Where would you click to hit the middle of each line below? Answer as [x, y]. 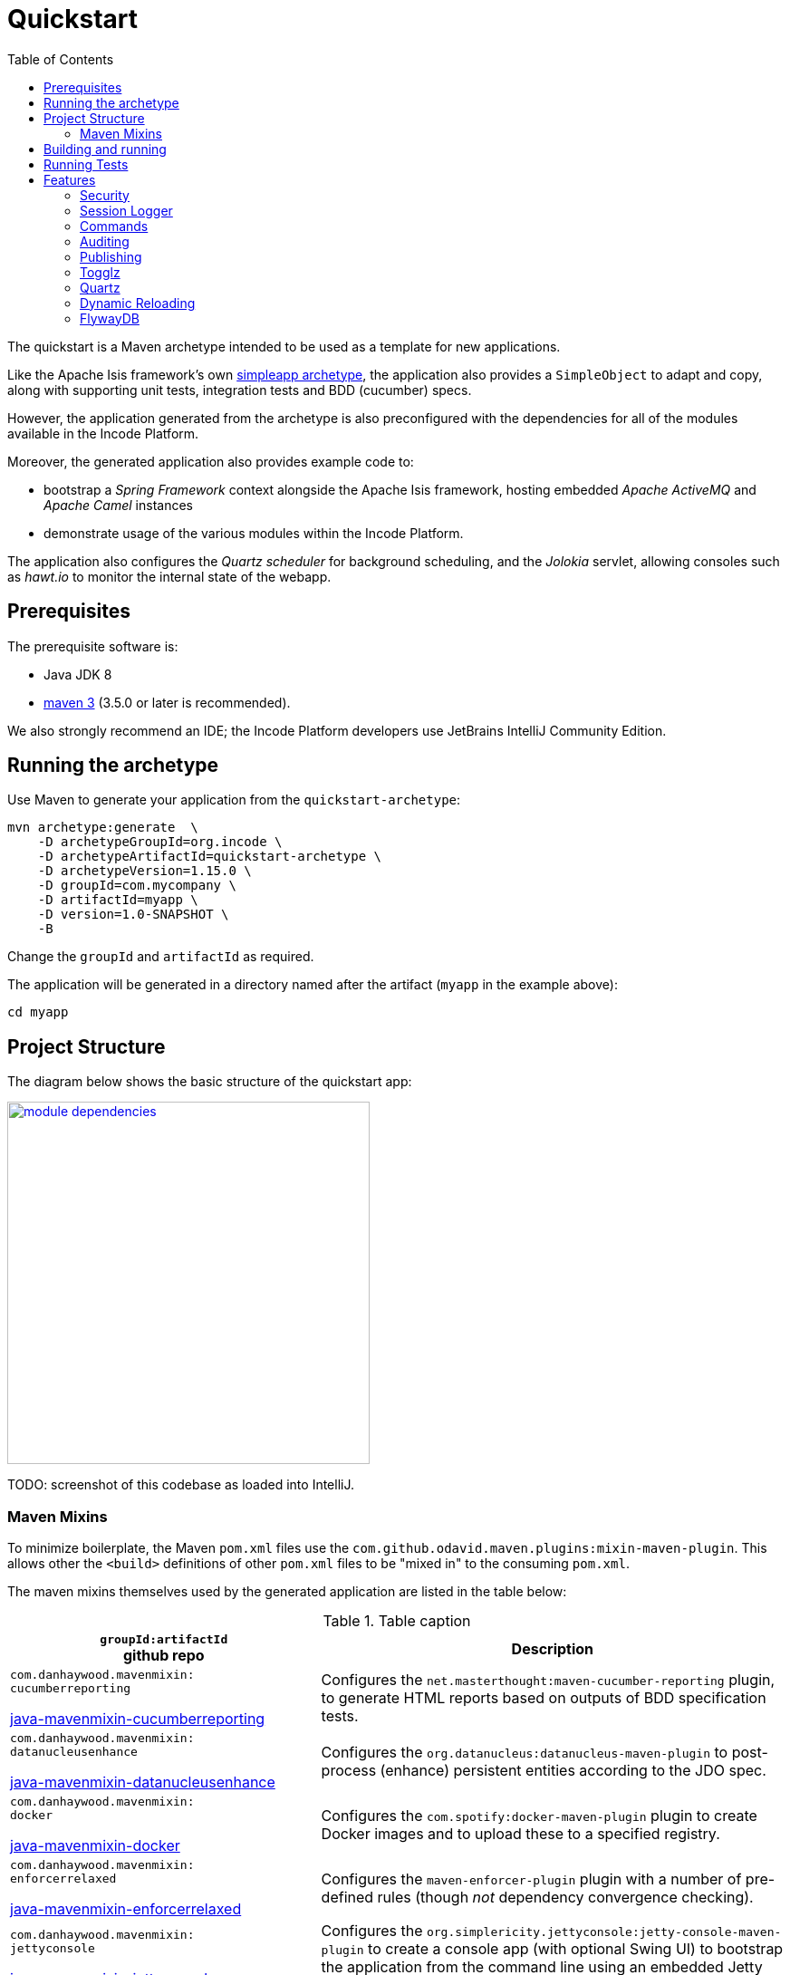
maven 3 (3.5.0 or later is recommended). [167, 702]
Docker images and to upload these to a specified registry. [520, 1834]
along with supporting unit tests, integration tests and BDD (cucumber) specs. [240, 390]
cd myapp [38, 1012]
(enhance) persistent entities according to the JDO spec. [573, 1771]
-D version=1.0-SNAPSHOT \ [133, 915]
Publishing [111, 256]
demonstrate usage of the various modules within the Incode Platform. [254, 533]
